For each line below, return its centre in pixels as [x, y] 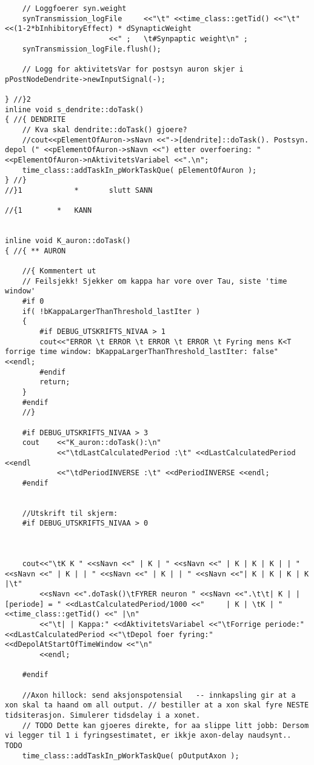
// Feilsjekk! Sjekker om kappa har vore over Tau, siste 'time [155, 281]
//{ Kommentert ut [59, 271]
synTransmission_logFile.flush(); [92, 49]
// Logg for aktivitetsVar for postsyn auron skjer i [133, 69]
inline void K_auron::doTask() [68, 241]
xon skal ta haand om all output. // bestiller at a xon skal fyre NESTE [157, 705]
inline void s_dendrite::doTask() [75, 109]
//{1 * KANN [48, 211]
